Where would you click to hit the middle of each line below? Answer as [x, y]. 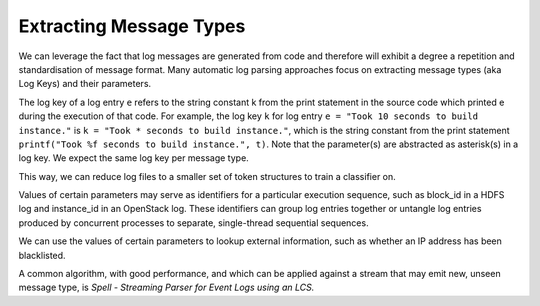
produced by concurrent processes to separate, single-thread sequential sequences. [193, 222]
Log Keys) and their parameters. [85, 84]
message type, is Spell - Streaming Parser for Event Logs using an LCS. [166, 287]
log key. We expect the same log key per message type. [133, 158]
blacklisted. [42, 255]
